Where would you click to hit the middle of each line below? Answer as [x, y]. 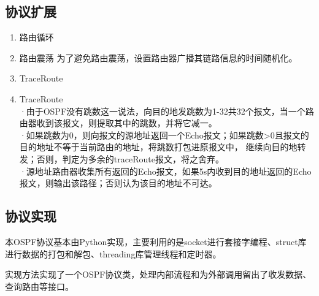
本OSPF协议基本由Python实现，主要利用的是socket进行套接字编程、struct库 [156, 241]
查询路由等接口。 [39, 286]
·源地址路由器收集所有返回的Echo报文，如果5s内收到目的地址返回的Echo [165, 171]
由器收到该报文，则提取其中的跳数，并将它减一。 [118, 123]
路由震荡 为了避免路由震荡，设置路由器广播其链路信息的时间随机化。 [158, 57]
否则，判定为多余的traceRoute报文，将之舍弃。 [130, 158]
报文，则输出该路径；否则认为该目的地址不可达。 [118, 183]
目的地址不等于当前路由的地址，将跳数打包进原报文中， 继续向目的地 [158, 147]
